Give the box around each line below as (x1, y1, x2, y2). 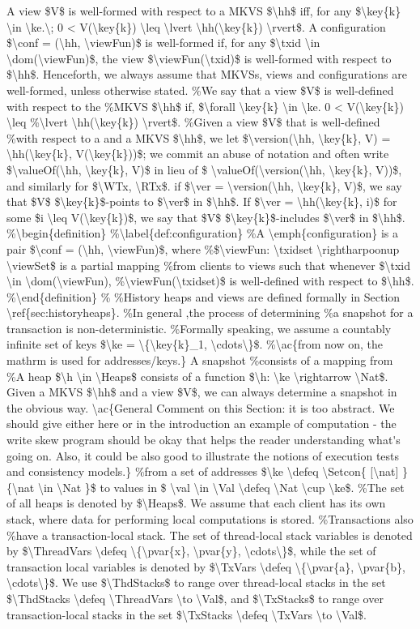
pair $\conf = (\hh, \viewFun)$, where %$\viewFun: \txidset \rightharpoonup (6, 240, 400, 257)
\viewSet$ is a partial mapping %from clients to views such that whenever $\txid (6, 256, 410, 273)
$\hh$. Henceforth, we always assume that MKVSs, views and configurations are (6, 66, 407, 83)
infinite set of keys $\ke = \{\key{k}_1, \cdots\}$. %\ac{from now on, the (6, 336, 383, 353)
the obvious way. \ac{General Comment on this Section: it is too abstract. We (6, 399, 395, 416)
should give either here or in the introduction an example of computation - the (6, 415, 397, 432)
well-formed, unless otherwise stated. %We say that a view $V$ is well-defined (6, 81, 394, 98)
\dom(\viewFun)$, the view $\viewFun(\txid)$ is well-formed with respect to (6, 49, 392, 66)
